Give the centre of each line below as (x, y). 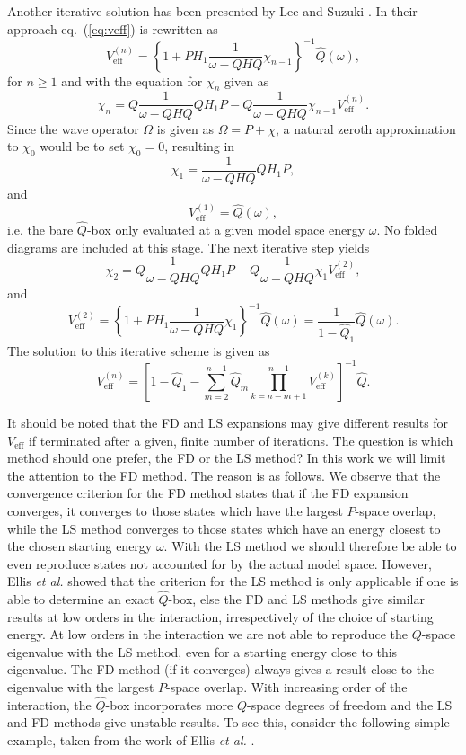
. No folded (407, 230)
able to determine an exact (81, 599)
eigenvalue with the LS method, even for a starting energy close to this (202, 651)
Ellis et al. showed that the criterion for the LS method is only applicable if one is (233, 581)
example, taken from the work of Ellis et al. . (131, 740)
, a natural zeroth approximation (365, 128)
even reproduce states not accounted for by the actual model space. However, (220, 563)
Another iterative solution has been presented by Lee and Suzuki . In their (212, 11)
